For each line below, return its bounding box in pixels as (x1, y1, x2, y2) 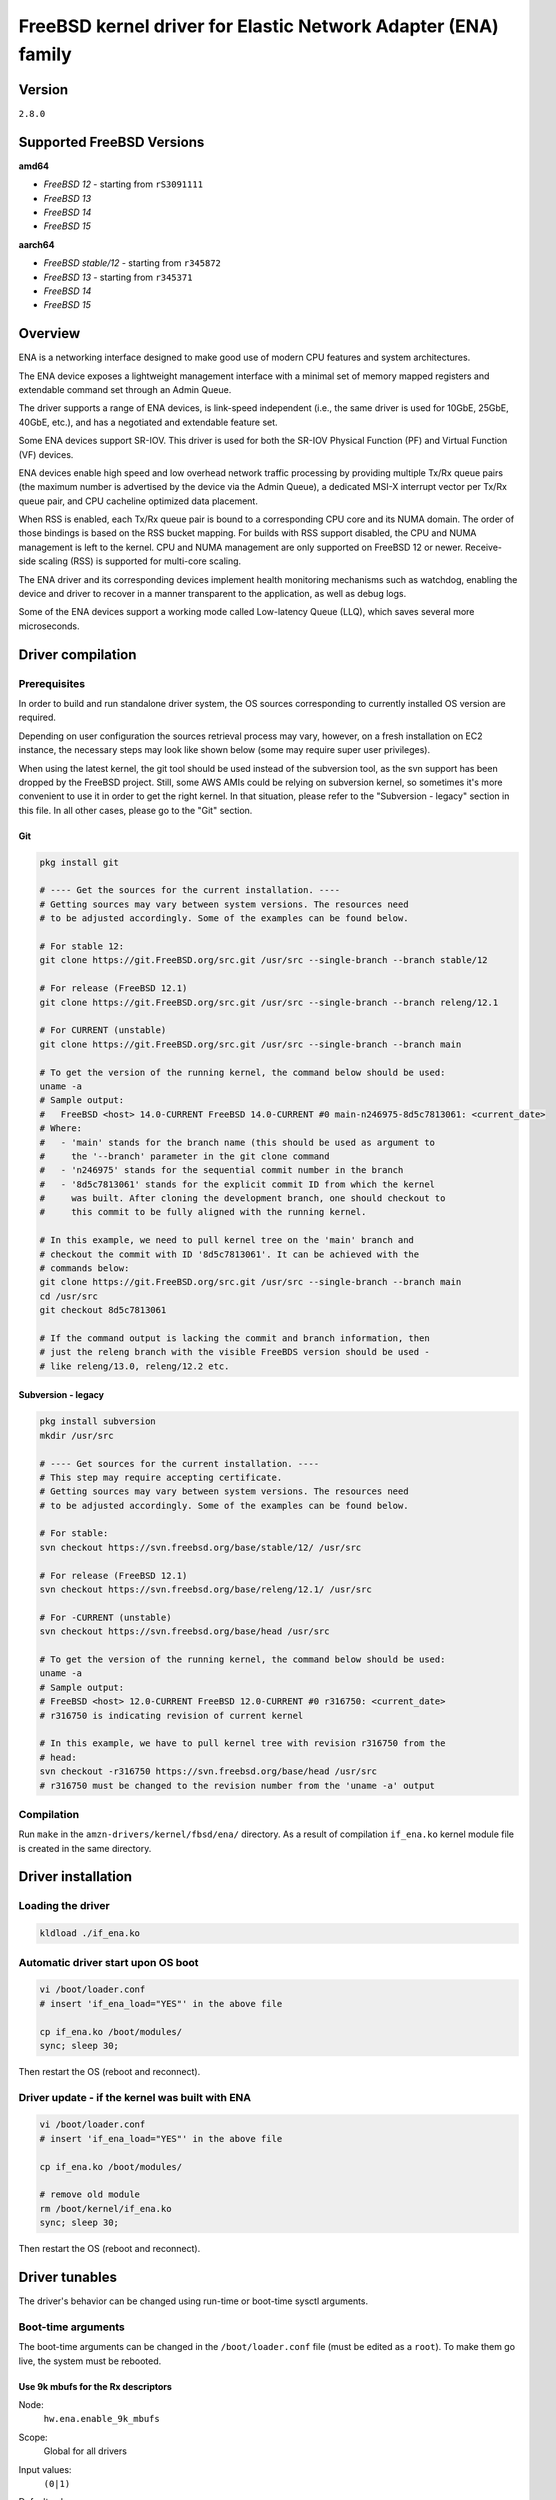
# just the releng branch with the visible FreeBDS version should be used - (39, 1346, 430, 1358)
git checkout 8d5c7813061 (39, 1305, 167, 1316)
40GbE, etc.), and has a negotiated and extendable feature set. (18, 416, 279, 428)
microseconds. (18, 620, 80, 632)
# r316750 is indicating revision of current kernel (39, 1710, 304, 1721)
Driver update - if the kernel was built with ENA (18, 2090, 252, 2104)
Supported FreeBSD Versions (18, 133, 205, 150)
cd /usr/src (39, 1290, 99, 1302)
